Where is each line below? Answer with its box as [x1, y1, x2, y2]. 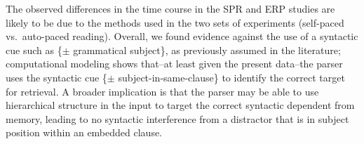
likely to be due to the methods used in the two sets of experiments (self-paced [6, 15, 344, 30]
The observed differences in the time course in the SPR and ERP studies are [6, 1, 335, 15]
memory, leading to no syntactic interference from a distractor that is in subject [6, 111, 349, 126]
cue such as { [6, 42, 62, 57]
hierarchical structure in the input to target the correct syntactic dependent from [6, 98, 355, 112]
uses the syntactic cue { [6, 70, 107, 84]
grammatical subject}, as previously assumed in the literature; [73, 42, 341, 57]
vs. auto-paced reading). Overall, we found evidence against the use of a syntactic [6, 29, 358, 44]
